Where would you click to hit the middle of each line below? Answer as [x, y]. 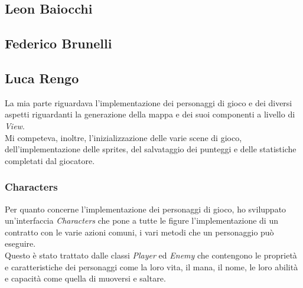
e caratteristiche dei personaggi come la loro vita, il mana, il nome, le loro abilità [151, 266]
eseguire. [20, 243]
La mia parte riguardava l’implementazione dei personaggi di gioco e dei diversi [149, 102]
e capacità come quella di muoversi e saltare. [85, 278]
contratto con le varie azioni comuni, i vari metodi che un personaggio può [139, 232]
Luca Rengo [42, 78]
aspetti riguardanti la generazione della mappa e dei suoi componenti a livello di [150, 114]
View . [15, 125]
